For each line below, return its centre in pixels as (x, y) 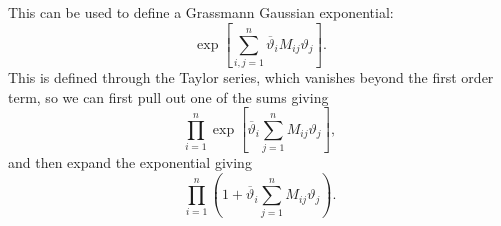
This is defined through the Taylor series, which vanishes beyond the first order (251, 77)
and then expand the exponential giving (130, 162)
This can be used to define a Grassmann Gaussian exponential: (201, 12)
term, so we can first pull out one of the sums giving (168, 96)
